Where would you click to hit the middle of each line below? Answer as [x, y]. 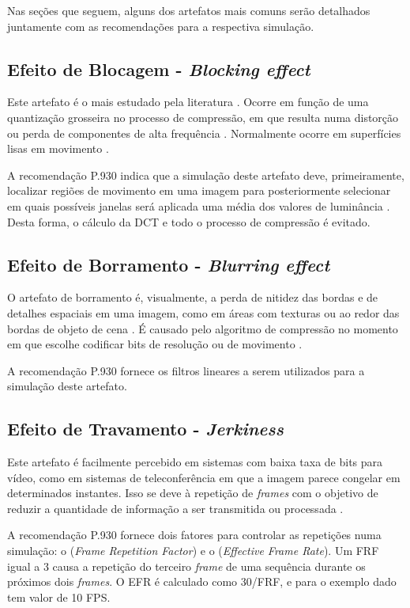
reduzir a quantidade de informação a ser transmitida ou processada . [175, 508]
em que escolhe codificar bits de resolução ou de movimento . [155, 344]
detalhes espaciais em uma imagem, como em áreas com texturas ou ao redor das [203, 312]
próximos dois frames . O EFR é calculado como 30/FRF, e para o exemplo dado [202, 581]
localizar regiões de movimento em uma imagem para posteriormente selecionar [199, 190]
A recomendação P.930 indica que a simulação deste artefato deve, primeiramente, [206, 175]
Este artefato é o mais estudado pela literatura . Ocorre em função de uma [188, 102]
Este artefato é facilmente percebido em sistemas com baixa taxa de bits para [195, 462]
